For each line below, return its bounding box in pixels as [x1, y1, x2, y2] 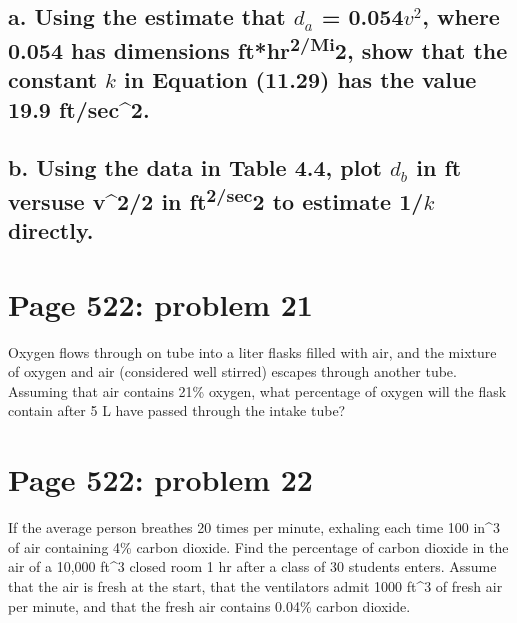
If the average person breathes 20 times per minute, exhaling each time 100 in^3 [8, 517, 500, 538]
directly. [8, 215, 94, 246]
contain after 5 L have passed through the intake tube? [8, 400, 346, 421]
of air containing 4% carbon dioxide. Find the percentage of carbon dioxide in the [8, 536, 509, 557]
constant [8, 64, 98, 95]
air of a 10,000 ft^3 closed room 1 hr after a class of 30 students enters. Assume [8, 556, 497, 577]
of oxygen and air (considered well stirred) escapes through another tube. [8, 361, 457, 382]
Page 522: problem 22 [8, 459, 313, 500]
